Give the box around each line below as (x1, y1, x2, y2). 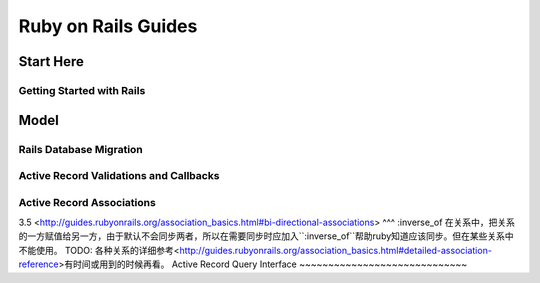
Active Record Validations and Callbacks (18, 169, 220, 183)
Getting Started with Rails (18, 83, 146, 97)
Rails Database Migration (18, 142, 144, 156)
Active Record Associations (18, 195, 157, 209)
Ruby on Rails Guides (18, 15, 198, 37)
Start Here (18, 53, 85, 70)
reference (18, 258, 59, 270)
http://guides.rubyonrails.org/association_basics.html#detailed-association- (179, 244, 492, 256)
